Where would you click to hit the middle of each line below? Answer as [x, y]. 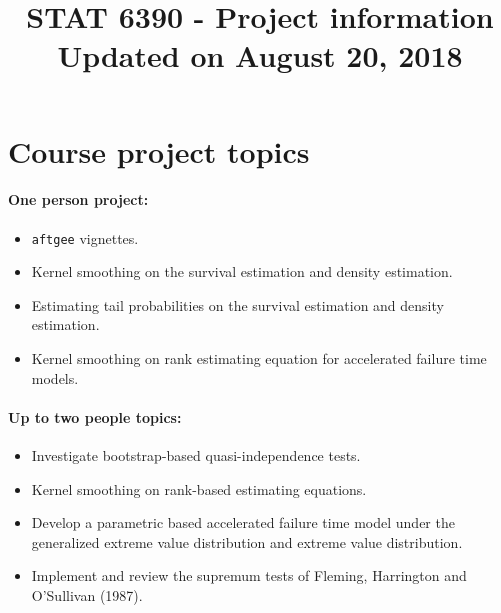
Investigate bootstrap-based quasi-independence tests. [196, 454]
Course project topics [159, 150]
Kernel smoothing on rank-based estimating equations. [199, 488]
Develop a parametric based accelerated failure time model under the [243, 522]
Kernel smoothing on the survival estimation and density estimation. [242, 271]
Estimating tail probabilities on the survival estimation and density [237, 304]
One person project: [78, 199]
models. [55, 377]
